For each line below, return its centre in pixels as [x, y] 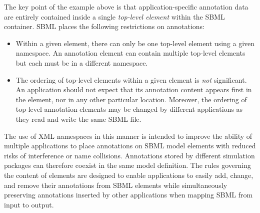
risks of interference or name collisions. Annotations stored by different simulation [129, 155]
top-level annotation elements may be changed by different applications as [129, 109]
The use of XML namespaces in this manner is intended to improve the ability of [128, 136]
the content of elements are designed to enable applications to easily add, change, [129, 175]
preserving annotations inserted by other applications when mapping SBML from [128, 195]
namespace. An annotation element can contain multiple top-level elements [130, 53]
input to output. [29, 204]
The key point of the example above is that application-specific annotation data [126, 7]
